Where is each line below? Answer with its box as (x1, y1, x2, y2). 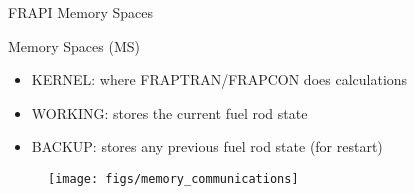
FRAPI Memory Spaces (8, 2, 153, 22)
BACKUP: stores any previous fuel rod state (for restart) (31, 136, 383, 157)
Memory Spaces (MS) (8, 35, 140, 56)
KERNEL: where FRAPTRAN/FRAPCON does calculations (31, 69, 408, 90)
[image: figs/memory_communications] (48, 171, 299, 186)
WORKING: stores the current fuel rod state (31, 102, 308, 123)
